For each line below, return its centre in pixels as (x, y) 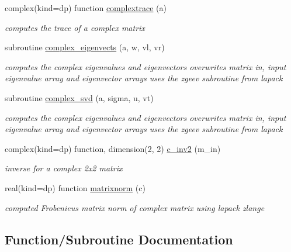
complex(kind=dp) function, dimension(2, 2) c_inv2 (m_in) (113, 148)
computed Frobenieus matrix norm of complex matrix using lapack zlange (135, 207)
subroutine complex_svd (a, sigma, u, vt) (79, 97)
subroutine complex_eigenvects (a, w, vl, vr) (85, 47)
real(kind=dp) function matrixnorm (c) (75, 187)
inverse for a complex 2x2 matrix (64, 168)
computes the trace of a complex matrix (75, 27)
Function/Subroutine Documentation (119, 239)
